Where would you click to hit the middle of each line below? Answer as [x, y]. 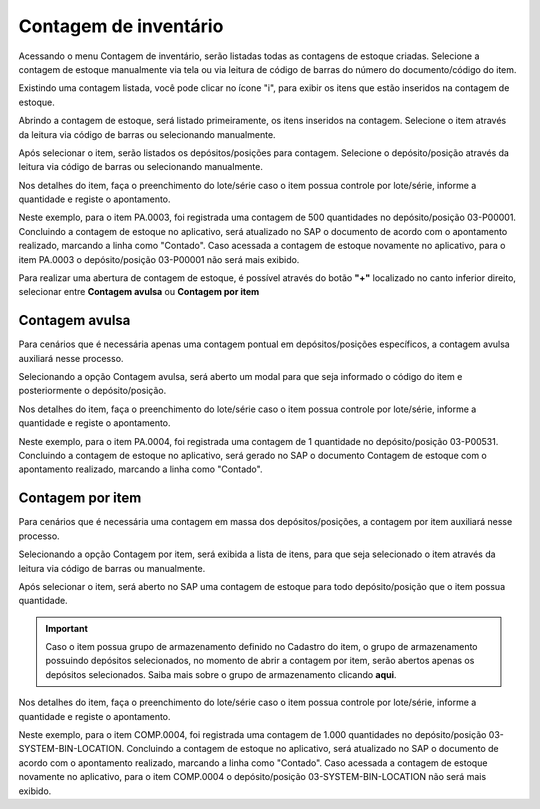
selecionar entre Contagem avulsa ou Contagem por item [139, 292]
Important [67, 628]
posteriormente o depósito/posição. [92, 391]
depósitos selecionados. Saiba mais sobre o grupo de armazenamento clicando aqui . [221, 674]
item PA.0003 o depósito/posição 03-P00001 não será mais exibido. [159, 259]
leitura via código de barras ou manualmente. [112, 568]
